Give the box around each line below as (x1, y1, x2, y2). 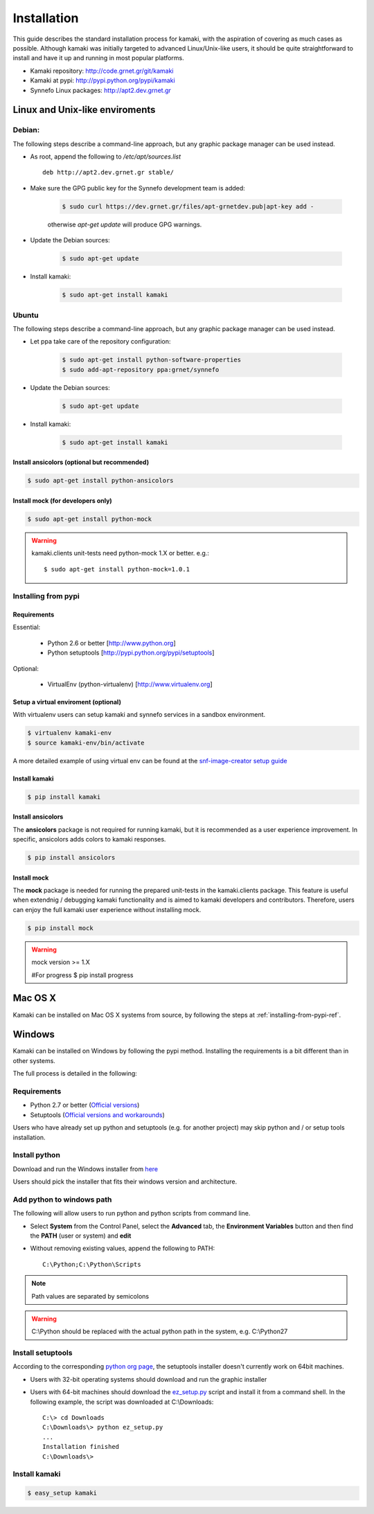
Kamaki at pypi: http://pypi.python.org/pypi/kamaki (30, 76, 176, 84)
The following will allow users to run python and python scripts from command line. (12, 1209, 251, 1218)
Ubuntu (12, 310, 39, 320)
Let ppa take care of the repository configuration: (30, 337, 171, 346)
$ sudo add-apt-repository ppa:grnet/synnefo (62, 366, 220, 373)
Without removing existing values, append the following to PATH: (30, 1244, 215, 1253)
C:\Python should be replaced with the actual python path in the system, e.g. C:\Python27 (31, 1327, 288, 1336)
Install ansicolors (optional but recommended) (12, 458, 149, 467)
